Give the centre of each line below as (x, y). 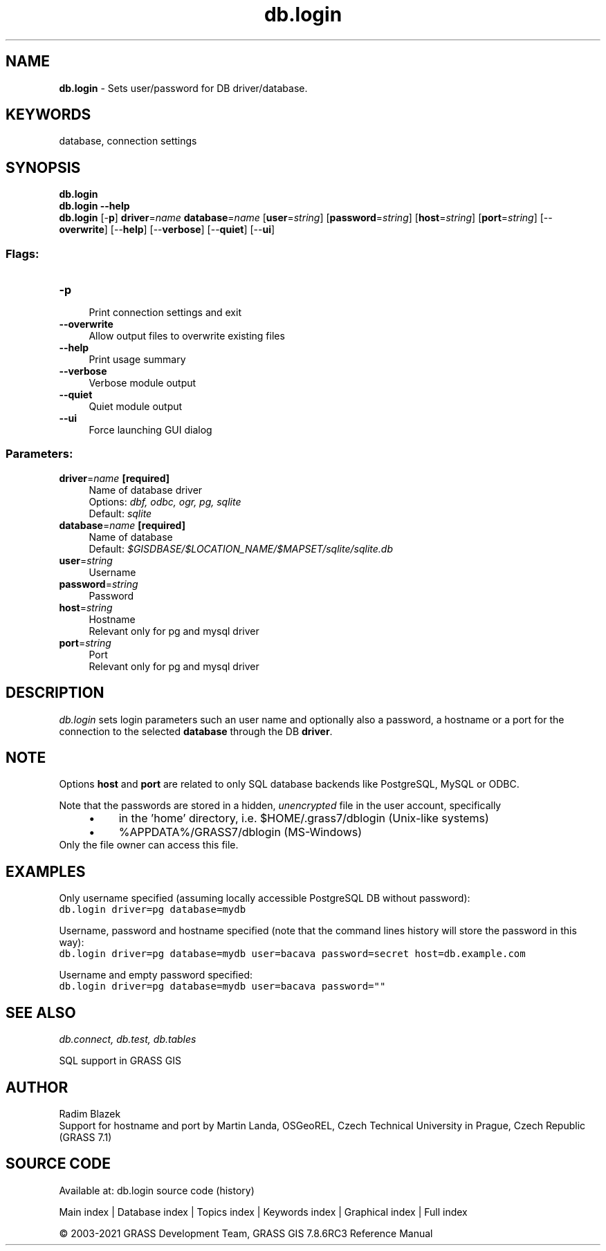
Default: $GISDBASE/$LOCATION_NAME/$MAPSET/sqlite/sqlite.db (241, 548)
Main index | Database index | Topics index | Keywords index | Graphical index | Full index (263, 1212)
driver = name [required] (114, 478)
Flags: (22, 253)
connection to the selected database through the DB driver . (196, 731)
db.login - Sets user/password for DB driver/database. (183, 88)
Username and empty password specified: (156, 975)
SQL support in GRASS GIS (120, 1061)
